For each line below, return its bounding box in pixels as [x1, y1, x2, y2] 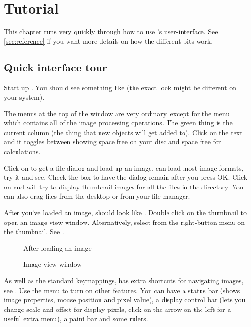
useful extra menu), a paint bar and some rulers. [4, 313, 148, 324]
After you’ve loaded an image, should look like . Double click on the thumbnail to [4, 207, 247, 218]
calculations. [4, 146, 41, 156]
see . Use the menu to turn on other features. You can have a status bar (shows [4, 285, 240, 295]
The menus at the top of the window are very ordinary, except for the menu [4, 108, 230, 118]
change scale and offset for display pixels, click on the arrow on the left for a [4, 304, 231, 314]
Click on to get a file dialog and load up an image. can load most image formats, [4, 162, 244, 172]
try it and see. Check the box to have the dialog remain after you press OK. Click [4, 172, 248, 182]
